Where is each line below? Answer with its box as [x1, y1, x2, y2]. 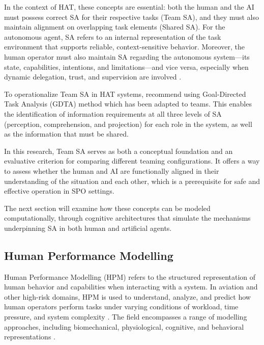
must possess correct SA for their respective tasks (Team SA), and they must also [4, 11, 259, 22]
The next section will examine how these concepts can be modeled [4, 202, 211, 213]
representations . [4, 331, 55, 342]
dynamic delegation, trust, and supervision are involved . [4, 71, 182, 82]
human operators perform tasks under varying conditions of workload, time [4, 301, 239, 312]
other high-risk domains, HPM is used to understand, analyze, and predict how [4, 291, 251, 302]
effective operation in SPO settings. [4, 185, 114, 196]
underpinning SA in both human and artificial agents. [4, 222, 172, 233]
